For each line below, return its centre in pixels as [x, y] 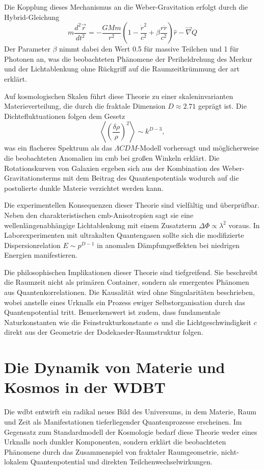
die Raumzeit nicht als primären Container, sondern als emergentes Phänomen [127, 282]
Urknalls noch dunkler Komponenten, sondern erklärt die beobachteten [115, 442]
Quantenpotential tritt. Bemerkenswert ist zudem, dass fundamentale [112, 312]
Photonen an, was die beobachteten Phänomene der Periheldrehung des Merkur [128, 58]
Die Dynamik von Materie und [115, 367]
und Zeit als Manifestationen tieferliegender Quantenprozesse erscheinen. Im [123, 421]
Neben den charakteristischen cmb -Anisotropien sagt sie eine [99, 215]
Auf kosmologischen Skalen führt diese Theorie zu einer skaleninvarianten [119, 96]
